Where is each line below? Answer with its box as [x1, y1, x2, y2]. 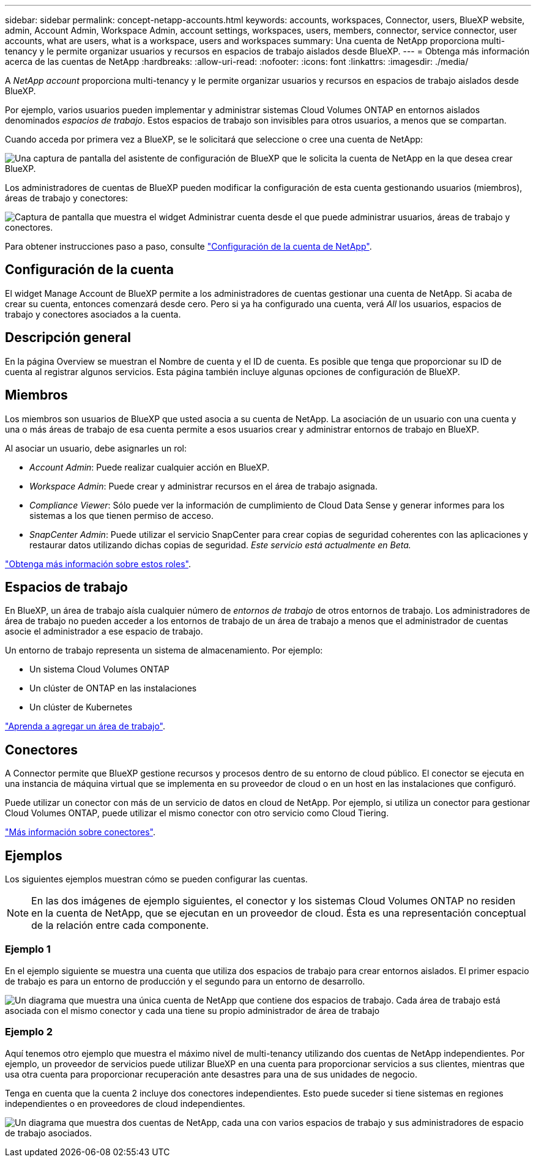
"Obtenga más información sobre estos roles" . [5, 558, 191, 569]
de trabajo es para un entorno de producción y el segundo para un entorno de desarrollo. [5, 975, 365, 986]
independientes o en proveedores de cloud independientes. [5, 1098, 245, 1109]
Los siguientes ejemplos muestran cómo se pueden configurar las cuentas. [5, 874, 308, 885]
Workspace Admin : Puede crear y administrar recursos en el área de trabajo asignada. [29, 480, 378, 491]
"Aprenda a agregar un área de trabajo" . [5, 721, 166, 732]
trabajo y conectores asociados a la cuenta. [5, 308, 181, 319]
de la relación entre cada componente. [31, 919, 209, 932]
